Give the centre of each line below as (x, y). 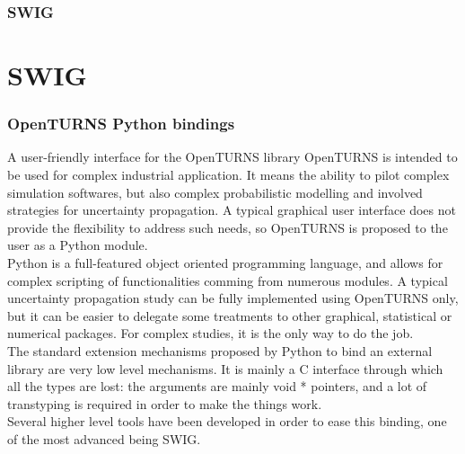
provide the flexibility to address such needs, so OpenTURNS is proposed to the (228, 227)
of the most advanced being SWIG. (104, 438)
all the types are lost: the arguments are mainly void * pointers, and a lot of (217, 386)
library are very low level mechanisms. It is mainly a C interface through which (225, 368)
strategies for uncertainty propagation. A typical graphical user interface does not (232, 210)
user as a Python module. (78, 245)
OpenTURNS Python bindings (121, 124)
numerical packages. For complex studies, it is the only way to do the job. (211, 333)
